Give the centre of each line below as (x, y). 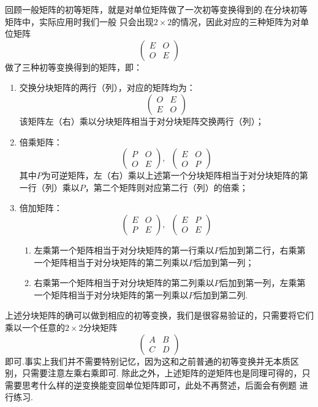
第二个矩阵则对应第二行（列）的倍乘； (171, 187)
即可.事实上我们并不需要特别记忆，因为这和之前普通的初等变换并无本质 (148, 361)
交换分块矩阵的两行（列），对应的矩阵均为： (107, 87)
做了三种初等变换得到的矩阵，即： (74, 67)
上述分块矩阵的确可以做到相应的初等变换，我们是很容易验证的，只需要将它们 (159, 315)
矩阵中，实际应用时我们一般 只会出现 (79, 21)
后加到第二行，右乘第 (263, 250)
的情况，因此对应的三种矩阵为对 (236, 21)
